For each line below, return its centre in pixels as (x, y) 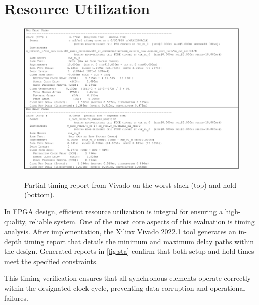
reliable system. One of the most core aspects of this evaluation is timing (142, 221)
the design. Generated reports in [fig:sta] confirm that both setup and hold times (129, 251)
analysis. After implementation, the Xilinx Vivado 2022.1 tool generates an (120, 231)
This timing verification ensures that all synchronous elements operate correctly (127, 278)
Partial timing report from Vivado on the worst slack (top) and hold (131, 184)
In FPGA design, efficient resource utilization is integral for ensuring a (113, 211)
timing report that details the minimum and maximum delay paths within (139, 241)
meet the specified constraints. (51, 261)
